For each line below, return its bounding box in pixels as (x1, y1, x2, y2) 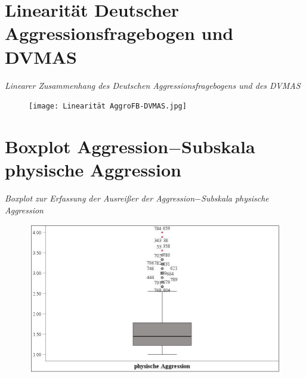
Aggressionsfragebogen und (5, 21, 234, 45)
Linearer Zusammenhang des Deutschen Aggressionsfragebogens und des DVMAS (5, 79, 301, 91)
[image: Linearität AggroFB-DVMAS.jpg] (29, 102, 187, 111)
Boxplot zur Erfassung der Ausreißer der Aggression (5, 192, 195, 205)
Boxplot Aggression (5, 134, 169, 158)
